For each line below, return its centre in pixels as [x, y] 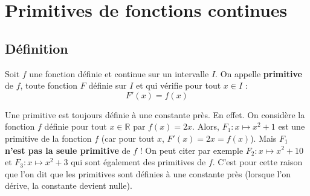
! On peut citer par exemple [192, 150]
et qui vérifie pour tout [179, 85]
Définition [37, 48]
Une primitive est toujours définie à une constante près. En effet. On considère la [155, 114]
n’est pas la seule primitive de [68, 150]
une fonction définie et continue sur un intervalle [119, 73]
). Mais [263, 138]
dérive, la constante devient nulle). [69, 185]
